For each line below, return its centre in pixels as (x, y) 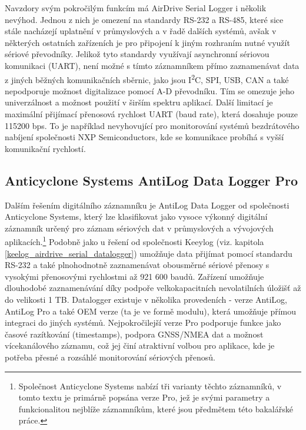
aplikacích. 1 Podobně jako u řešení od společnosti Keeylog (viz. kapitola (134, 241)
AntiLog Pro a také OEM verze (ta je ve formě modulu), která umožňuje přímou (151, 311)
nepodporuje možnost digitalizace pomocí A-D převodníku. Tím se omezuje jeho (149, 90)
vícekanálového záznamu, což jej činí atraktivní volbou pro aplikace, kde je (140, 345)
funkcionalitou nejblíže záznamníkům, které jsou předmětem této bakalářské (156, 408)
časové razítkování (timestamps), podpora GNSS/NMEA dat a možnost (134, 334)
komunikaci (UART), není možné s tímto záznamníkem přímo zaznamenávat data (152, 65)
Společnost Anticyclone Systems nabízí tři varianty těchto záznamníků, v (150, 386)
